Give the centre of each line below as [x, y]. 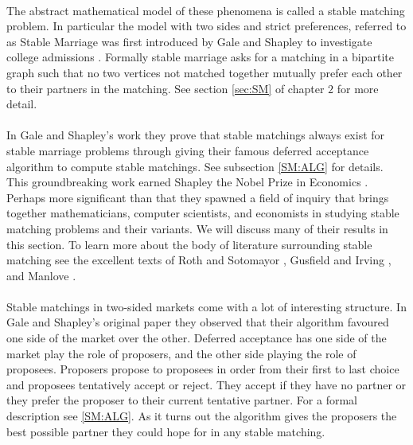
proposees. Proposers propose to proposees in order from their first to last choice [203, 369]
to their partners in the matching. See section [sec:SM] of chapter [166, 88]
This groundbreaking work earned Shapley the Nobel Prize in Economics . [187, 182]
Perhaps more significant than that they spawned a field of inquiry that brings [198, 197]
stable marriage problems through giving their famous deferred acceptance [188, 150]
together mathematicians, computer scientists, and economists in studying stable [203, 213]
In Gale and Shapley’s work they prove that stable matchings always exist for [196, 135]
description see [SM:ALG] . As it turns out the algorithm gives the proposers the [202, 416]
